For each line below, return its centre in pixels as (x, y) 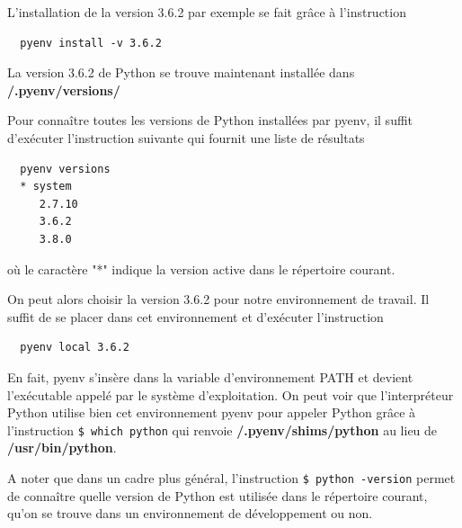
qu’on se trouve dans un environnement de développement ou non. (190, 513)
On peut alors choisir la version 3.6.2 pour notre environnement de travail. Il (218, 299)
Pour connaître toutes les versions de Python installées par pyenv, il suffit (210, 120)
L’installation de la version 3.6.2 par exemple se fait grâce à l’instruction (207, 12)
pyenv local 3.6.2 (75, 348)
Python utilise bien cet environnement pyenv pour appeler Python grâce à (212, 412)
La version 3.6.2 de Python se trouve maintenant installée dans (181, 72)
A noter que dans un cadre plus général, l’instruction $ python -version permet (231, 477)
